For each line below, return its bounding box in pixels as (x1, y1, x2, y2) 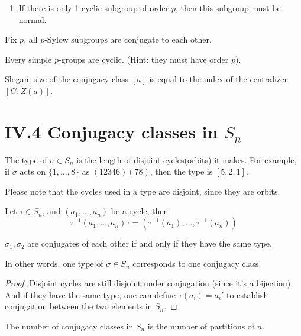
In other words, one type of (5, 257, 103, 269)
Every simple (5, 53, 52, 65)
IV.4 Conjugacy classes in (5, 119, 218, 143)
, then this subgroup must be (176, 2, 281, 14)
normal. (18, 13, 47, 25)
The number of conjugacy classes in (5, 320, 134, 332)
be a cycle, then (111, 205, 169, 217)
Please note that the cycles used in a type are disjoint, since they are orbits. (5, 185, 280, 197)
